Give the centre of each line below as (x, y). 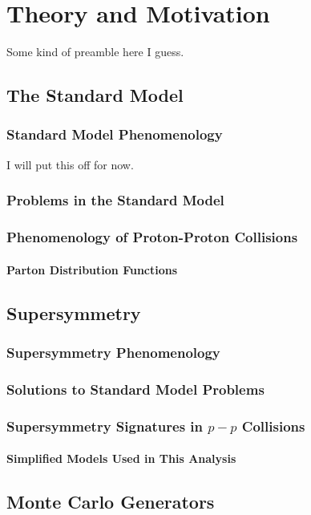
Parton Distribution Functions (92, 269)
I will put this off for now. (70, 164)
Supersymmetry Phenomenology (113, 352)
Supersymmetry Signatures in (105, 426)
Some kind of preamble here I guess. (95, 52)
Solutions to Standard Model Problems (135, 389)
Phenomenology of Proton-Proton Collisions (152, 237)
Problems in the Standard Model (115, 200)
